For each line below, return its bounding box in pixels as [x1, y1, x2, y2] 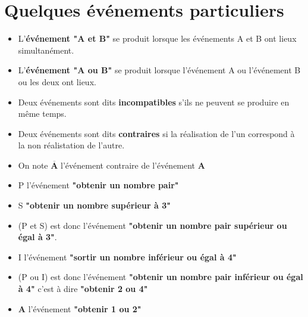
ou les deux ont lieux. [18, 75, 96, 88]
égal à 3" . [18, 231, 57, 243]
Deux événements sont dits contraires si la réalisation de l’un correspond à [18, 127, 295, 139]
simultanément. [18, 43, 74, 56]
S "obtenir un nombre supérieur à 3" [18, 199, 171, 212]
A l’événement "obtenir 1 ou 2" [18, 302, 142, 315]
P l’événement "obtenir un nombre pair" [18, 179, 179, 191]
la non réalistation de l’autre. [18, 139, 125, 151]
